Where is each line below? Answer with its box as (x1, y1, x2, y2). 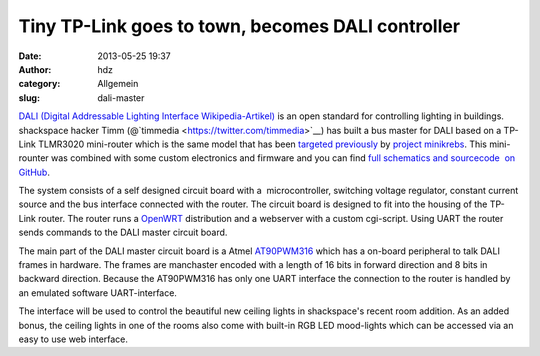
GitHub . (18, 166, 50, 178)
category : (18, 78, 61, 90)
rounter (18, 152, 49, 164)
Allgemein (97, 78, 139, 90)
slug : (18, 91, 40, 104)
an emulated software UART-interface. (18, 286, 177, 299)
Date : (18, 50, 42, 62)
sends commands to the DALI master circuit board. (18, 226, 228, 239)
